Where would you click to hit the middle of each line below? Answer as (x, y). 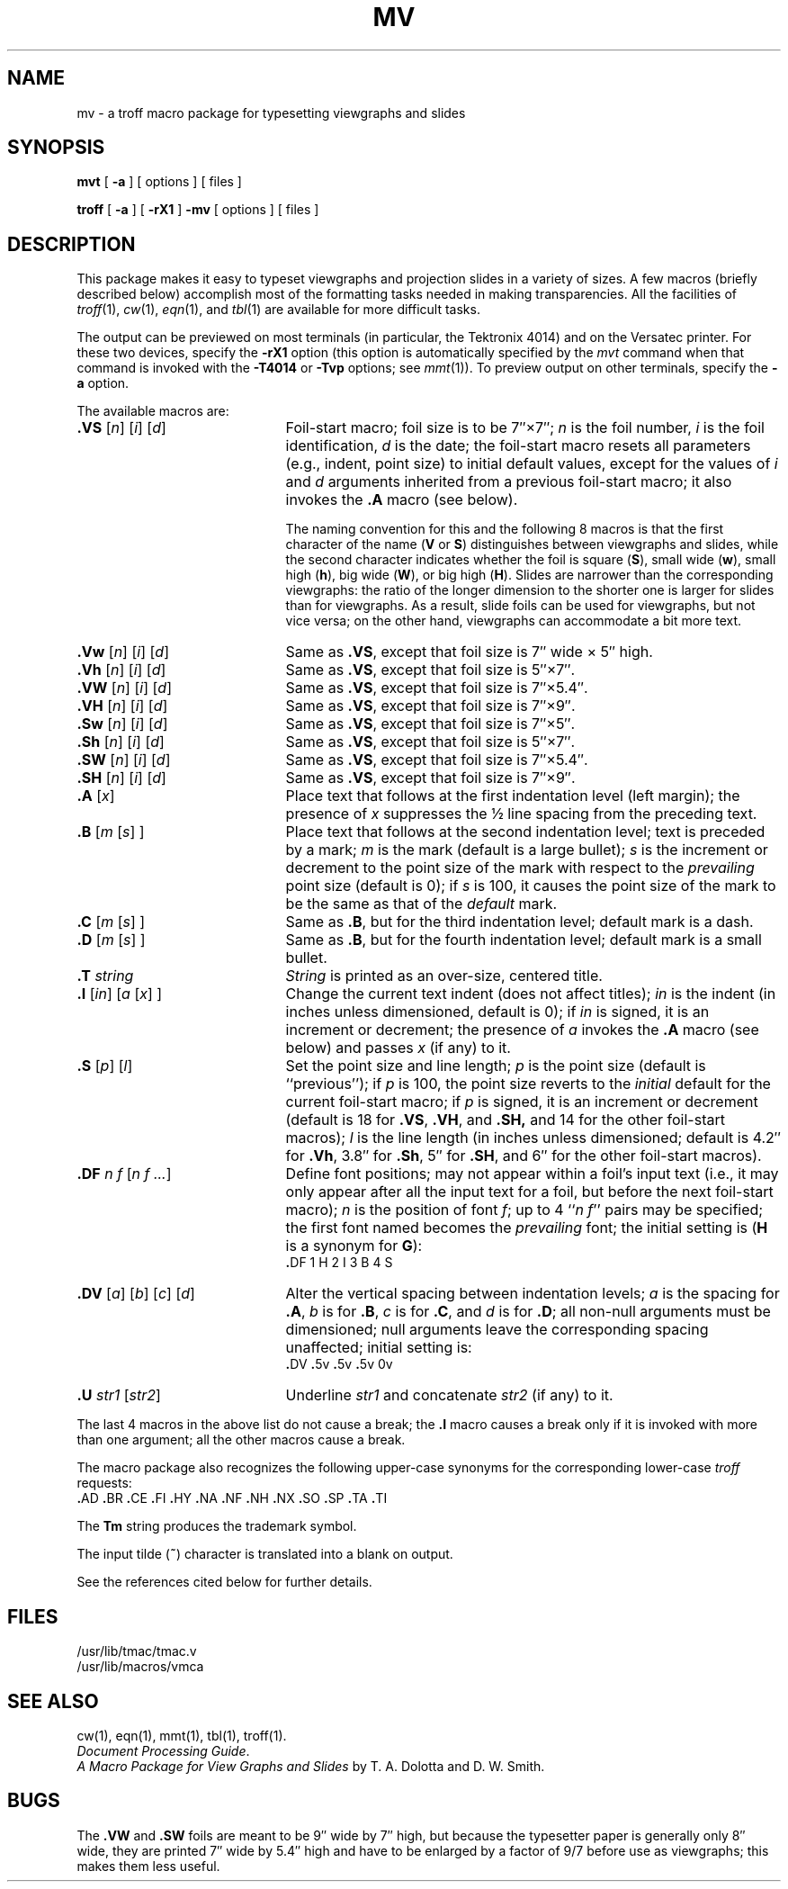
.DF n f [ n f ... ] (124, 1174)
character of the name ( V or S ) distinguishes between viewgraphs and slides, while (532, 544)
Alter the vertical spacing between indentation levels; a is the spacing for (533, 1294)
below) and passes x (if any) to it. (398, 1048)
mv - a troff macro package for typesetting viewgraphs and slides (271, 112)
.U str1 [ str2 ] (119, 1395)
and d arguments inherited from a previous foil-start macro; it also (509, 482)
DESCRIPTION (72, 244)
